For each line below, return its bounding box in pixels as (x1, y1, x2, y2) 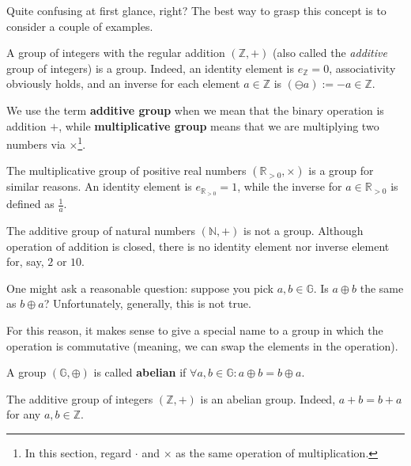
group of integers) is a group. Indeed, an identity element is (6, 59, 294, 76)
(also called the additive (273, 44, 387, 61)
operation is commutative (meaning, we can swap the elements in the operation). (6, 337, 398, 354)
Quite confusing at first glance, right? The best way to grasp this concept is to (6, 2, 386, 18)
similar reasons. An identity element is (6, 178, 192, 195)
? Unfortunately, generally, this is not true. (43, 295, 251, 312)
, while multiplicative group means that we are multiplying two (58, 117, 379, 134)
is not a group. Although (243, 222, 364, 239)
